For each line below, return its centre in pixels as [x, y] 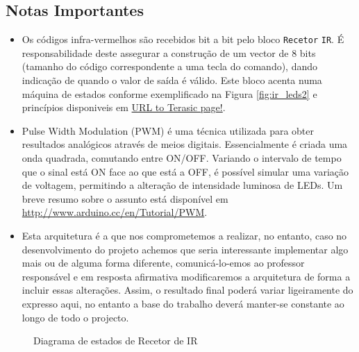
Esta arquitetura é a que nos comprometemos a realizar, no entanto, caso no [184, 235]
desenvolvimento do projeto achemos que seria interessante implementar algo [185, 249]
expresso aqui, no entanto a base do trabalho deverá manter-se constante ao [183, 303]
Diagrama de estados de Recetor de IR [116, 341]
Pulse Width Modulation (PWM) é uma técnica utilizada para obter [168, 130]
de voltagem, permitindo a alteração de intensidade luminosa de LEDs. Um [182, 185]
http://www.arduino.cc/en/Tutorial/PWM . [115, 212]
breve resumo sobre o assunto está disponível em [125, 198]
